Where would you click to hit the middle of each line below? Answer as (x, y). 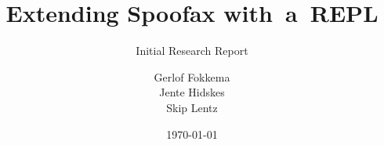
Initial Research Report (192, 51)
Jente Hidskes (192, 92)
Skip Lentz (192, 107)
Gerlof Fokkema (192, 76)
